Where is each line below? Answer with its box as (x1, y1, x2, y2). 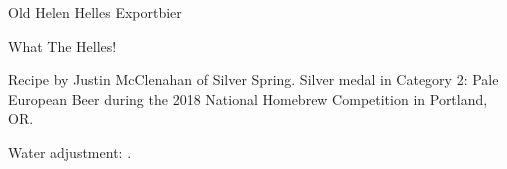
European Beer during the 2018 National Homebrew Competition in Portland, (8, 88, 488, 109)
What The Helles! (8, 35, 117, 56)
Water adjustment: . (8, 141, 132, 162)
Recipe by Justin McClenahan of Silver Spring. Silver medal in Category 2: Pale (8, 69, 499, 90)
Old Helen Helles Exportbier (8, 2, 182, 22)
